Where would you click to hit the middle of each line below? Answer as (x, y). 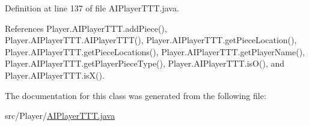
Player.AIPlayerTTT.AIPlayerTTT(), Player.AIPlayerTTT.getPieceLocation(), (151, 40)
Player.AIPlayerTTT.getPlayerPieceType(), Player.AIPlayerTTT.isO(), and (145, 63)
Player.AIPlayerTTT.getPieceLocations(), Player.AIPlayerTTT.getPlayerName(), (155, 51)
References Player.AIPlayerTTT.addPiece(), (86, 28)
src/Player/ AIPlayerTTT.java (60, 115)
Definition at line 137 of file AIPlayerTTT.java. (92, 8)
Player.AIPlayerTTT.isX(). (55, 75)
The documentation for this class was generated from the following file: (136, 95)
